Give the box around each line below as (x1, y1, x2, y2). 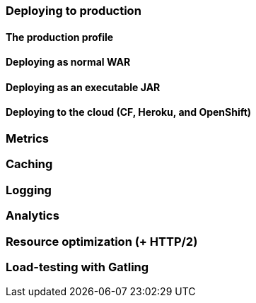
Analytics (6, 208, 59, 223)
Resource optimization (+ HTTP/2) (6, 234, 198, 249)
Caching (6, 157, 53, 172)
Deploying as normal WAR (6, 56, 131, 69)
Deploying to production (6, 4, 141, 18)
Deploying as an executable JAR (6, 81, 161, 93)
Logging (6, 182, 52, 197)
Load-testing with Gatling (6, 259, 149, 274)
